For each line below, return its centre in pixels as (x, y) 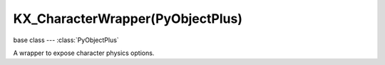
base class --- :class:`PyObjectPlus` (66, 40)
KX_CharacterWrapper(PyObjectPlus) (128, 19)
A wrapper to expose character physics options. (84, 53)
